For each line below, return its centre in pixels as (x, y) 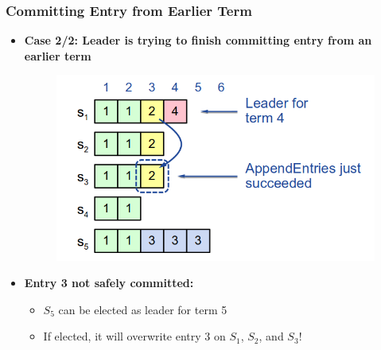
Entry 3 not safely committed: (109, 283)
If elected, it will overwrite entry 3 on (134, 336)
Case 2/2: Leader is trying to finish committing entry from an (198, 40)
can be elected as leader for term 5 (143, 309)
